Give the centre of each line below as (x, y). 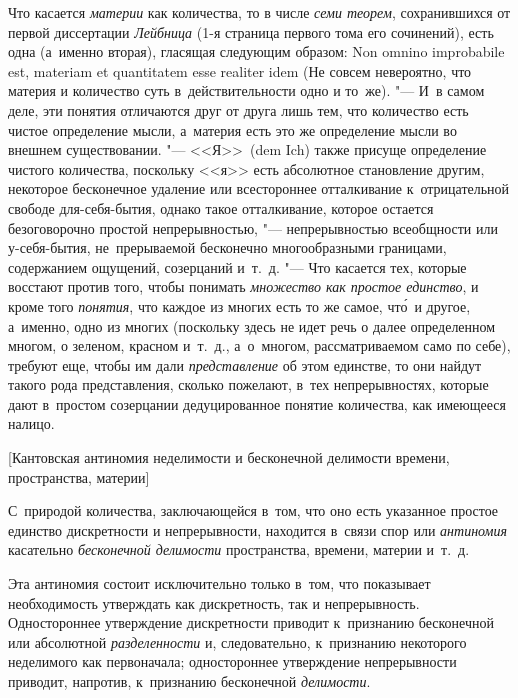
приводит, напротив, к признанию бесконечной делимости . (189, 681)
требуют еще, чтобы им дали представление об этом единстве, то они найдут (245, 364)
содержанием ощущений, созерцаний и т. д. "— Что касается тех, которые (237, 266)
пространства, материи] (79, 476)
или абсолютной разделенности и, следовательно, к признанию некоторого (237, 641)
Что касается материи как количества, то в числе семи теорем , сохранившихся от (259, 12)
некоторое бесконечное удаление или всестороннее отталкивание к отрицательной (259, 188)
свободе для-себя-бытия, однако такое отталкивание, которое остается (221, 207)
